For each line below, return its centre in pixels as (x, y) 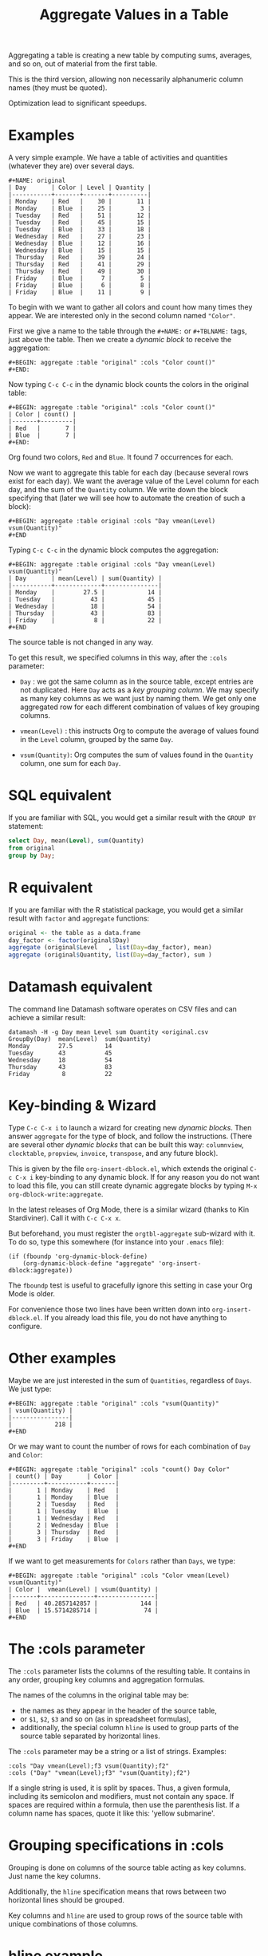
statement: (26, 826)
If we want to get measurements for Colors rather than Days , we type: (122, 1560)
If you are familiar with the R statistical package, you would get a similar (126, 909)
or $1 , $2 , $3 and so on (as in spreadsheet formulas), (105, 1719)
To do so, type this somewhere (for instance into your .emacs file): (116, 1242)
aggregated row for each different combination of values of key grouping (140, 707)
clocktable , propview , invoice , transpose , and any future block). (113, 1153)
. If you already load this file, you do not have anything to (134, 1317)
